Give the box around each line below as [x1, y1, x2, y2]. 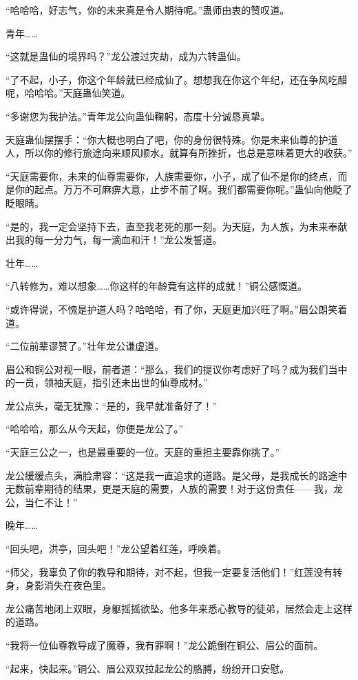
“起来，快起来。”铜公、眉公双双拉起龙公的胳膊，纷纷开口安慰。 [6, 661, 290, 675]
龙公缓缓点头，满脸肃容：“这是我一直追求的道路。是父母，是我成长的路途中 [6, 468, 348, 482]
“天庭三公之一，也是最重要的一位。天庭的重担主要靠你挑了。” [6, 445, 280, 459]
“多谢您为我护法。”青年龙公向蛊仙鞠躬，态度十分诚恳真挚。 [6, 108, 271, 123]
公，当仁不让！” [6, 494, 78, 509]
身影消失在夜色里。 [24, 578, 112, 592]
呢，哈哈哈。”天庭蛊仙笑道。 [6, 86, 131, 100]
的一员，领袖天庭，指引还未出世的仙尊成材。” [6, 375, 208, 390]
